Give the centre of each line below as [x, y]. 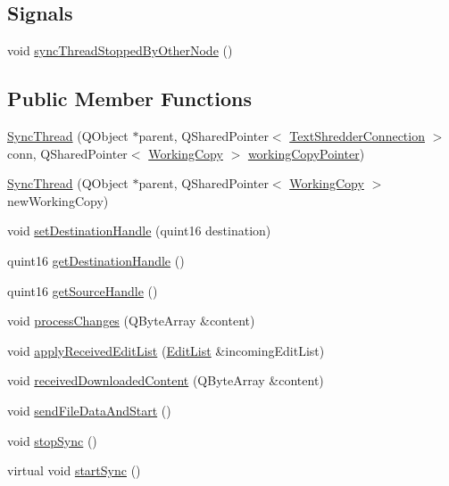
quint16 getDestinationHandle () [96, 260]
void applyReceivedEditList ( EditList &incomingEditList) [166, 350]
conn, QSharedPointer [67, 153]
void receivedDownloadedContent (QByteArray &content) [166, 380]
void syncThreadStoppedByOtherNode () [120, 50]
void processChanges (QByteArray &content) [131, 321]
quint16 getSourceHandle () [83, 290]
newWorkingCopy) [58, 200]
